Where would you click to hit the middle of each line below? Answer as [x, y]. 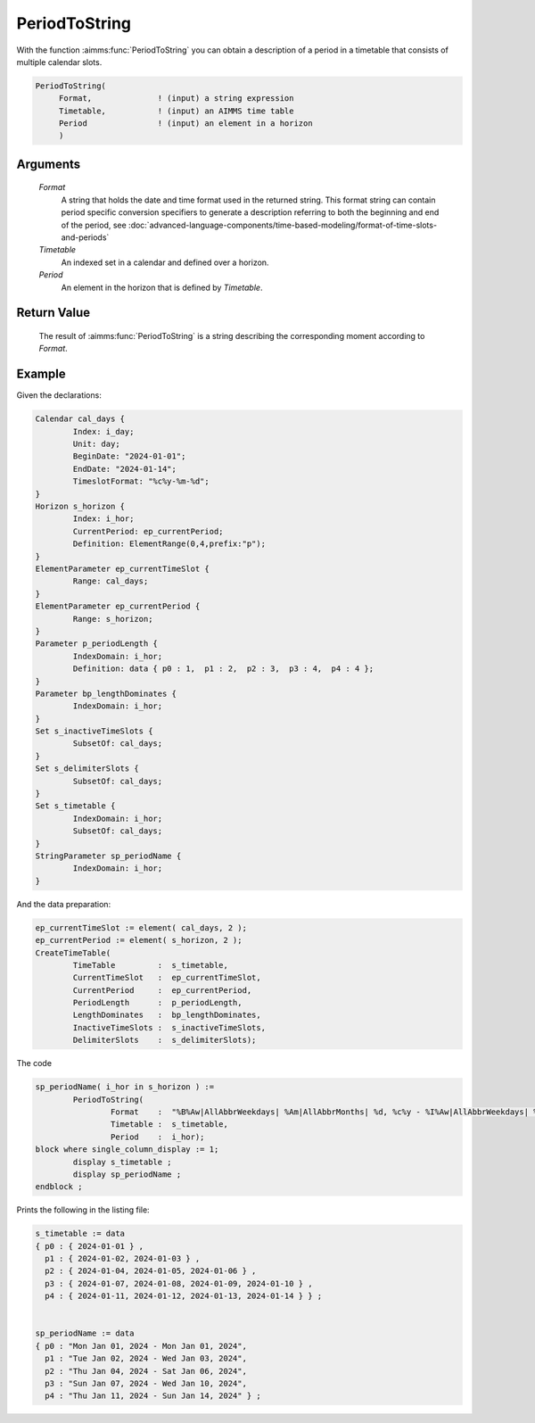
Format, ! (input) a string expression [176, 99]
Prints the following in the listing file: [83, 1210]
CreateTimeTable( [73, 953]
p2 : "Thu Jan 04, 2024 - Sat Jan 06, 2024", [146, 1371]
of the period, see [94, 225]
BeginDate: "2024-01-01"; [129, 456]
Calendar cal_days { [80, 419]
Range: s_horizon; [113, 619]
